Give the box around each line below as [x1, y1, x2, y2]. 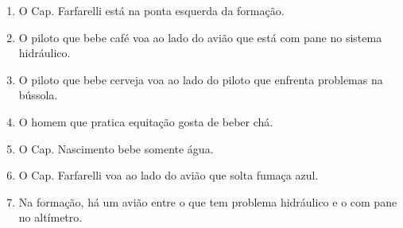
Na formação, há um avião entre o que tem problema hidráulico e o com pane [18, 193, 397, 210]
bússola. [18, 87, 58, 103]
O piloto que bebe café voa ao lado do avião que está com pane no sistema [18, 29, 382, 45]
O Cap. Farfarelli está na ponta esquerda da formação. [18, 2, 285, 18]
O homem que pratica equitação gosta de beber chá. [18, 113, 273, 129]
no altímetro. [18, 209, 83, 226]
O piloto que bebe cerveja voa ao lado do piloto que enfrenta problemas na [18, 71, 383, 87]
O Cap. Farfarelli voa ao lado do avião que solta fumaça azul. [18, 167, 319, 184]
